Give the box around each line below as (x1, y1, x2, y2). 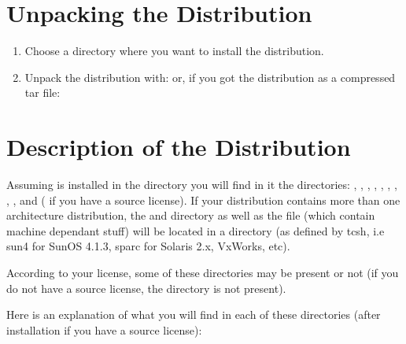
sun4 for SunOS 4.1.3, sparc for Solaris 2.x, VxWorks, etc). (6, 238, 290, 254)
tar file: (24, 84, 61, 101)
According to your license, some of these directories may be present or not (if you (6, 264, 399, 280)
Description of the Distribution (6, 131, 351, 163)
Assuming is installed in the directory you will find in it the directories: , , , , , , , (6, 176, 397, 193)
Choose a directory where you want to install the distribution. (24, 43, 324, 59)
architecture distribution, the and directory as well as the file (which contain (6, 207, 375, 224)
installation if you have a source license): (6, 321, 202, 338)
